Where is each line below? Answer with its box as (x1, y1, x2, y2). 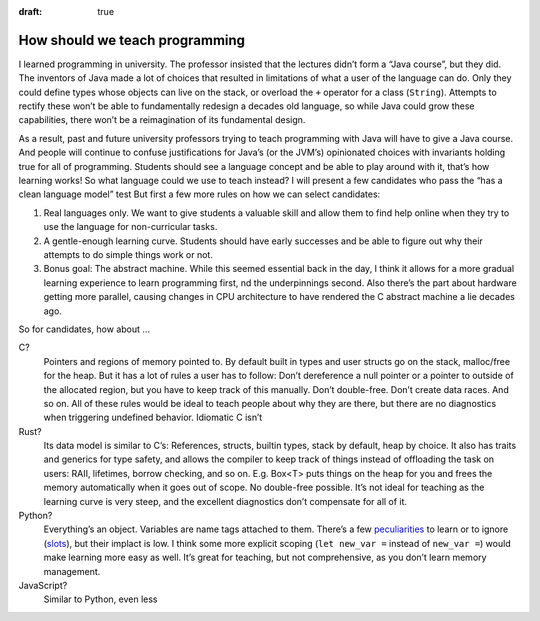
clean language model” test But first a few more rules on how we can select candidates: (18, 188, 381, 200)
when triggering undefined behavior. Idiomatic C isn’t (43, 411, 263, 424)
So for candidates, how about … (18, 323, 150, 335)
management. (43, 565, 101, 577)
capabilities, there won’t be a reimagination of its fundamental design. (18, 114, 306, 126)
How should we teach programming (18, 31, 245, 49)
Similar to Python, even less (43, 593, 158, 605)
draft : (18, 6, 43, 17)
